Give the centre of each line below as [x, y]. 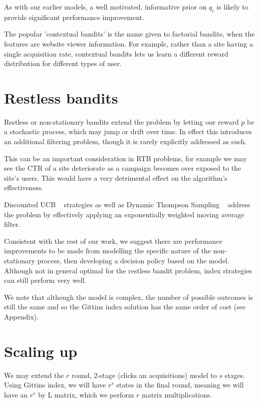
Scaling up [41, 351]
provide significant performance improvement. [74, 17]
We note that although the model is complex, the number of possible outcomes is [129, 297]
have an [16, 394]
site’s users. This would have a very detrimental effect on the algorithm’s [116, 177]
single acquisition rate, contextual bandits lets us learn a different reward [116, 53]
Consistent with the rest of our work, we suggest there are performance [113, 241]
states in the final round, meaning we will [180, 385]
